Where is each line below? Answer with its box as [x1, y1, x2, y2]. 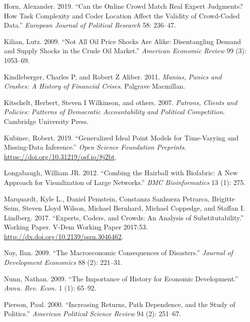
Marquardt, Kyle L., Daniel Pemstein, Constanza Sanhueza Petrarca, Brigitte [4, 193, 235, 203]
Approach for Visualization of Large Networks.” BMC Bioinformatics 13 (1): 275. [4, 177, 246, 187]
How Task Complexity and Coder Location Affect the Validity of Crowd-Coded [4, 10, 240, 20]
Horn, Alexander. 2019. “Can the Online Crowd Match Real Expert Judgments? [4, 1, 243, 11]
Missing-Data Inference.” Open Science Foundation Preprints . [4, 142, 186, 152]
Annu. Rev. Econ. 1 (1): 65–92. [4, 283, 97, 293]
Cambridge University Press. [4, 116, 89, 126]
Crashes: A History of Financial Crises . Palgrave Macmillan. [4, 81, 185, 91]
